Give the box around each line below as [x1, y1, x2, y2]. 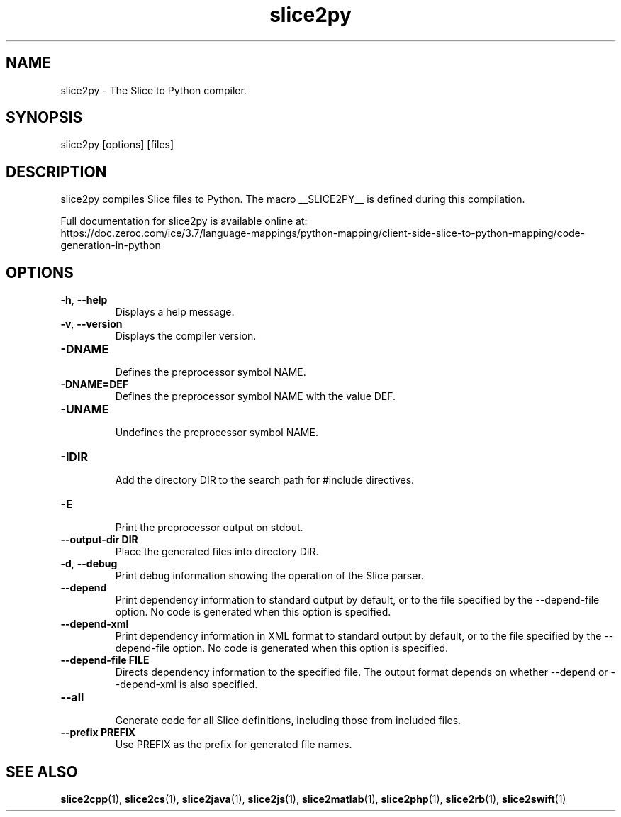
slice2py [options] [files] [60, 138, 174, 151]
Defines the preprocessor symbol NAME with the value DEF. [115, 390, 396, 403]
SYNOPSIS [6, 109, 83, 127]
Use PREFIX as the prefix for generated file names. [115, 738, 352, 751]
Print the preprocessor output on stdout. [115, 521, 303, 534]
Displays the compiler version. [115, 330, 257, 343]
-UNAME [60, 402, 109, 417]
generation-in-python [60, 239, 161, 252]
